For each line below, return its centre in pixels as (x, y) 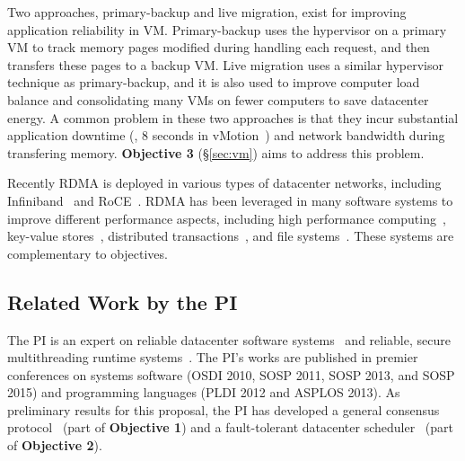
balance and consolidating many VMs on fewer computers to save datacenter (218, 99)
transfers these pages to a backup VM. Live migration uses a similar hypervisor (225, 64)
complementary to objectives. (88, 253)
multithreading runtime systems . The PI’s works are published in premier (213, 357)
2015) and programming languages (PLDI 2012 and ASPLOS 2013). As (204, 392)
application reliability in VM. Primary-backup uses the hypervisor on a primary (227, 29)
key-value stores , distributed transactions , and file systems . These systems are (231, 236)
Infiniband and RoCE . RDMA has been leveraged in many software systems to (230, 200)
